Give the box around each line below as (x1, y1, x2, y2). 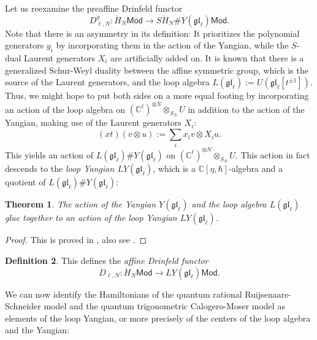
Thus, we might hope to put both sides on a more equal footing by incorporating (5, 89, 309, 102)
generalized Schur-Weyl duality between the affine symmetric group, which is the (5, 63, 308, 76)
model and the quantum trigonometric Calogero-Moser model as (44, 299, 285, 312)
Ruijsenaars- (245, 287, 291, 300)
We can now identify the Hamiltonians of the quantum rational (5, 287, 242, 300)
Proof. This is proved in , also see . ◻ (5, 233, 147, 246)
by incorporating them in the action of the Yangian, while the (56, 39, 289, 52)
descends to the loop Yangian (5, 162, 115, 175)
